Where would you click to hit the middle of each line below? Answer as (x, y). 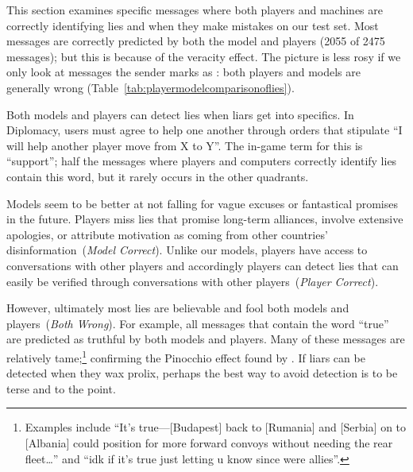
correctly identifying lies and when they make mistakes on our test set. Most (193, 25)
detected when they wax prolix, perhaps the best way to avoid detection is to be (202, 373)
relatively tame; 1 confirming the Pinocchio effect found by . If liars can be (186, 356)
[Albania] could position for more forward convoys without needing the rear (209, 442)
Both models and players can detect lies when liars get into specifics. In (180, 114)
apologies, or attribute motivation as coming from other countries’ (167, 234)
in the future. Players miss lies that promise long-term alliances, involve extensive (205, 219)
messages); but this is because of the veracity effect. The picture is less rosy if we (204, 56)
